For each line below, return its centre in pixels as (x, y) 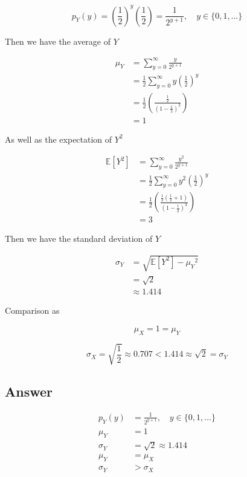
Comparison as (32, 310)
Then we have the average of (58, 41)
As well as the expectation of (59, 139)
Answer (29, 391)
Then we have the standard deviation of (79, 238)
